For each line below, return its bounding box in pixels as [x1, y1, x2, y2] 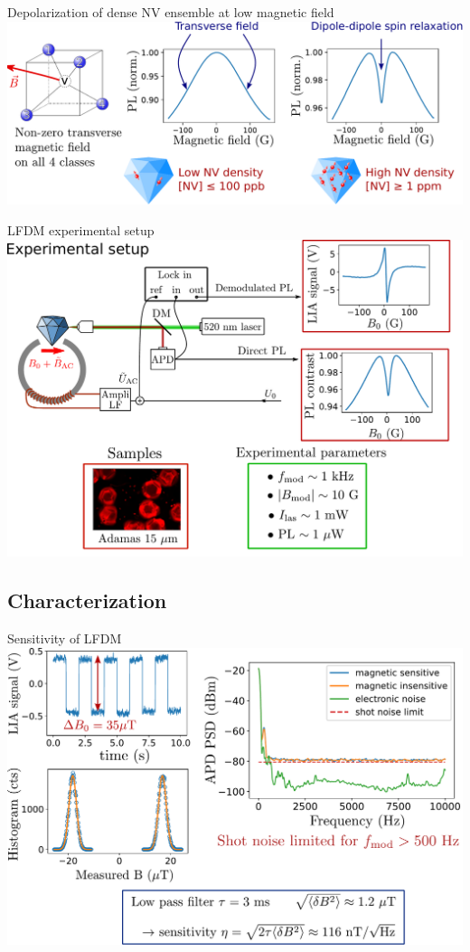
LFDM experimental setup [7, 220, 155, 239]
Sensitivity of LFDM [7, 629, 122, 648]
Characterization [7, 586, 167, 614]
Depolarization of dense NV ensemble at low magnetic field [7, 3, 334, 21]
